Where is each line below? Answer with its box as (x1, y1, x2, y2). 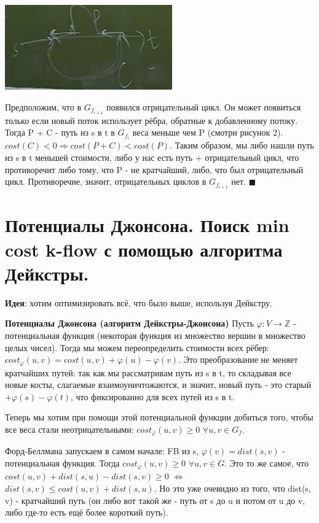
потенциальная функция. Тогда (5, 457, 120, 469)
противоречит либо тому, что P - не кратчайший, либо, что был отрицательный (5, 163, 304, 176)
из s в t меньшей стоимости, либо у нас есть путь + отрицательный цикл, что (5, 150, 299, 163)
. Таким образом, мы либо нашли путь (170, 139, 314, 152)
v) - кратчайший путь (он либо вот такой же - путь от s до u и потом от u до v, (5, 494, 305, 506)
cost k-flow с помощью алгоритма (5, 236, 283, 261)
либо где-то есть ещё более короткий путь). (5, 506, 168, 519)
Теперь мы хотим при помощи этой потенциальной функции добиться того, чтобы (5, 411, 313, 424)
